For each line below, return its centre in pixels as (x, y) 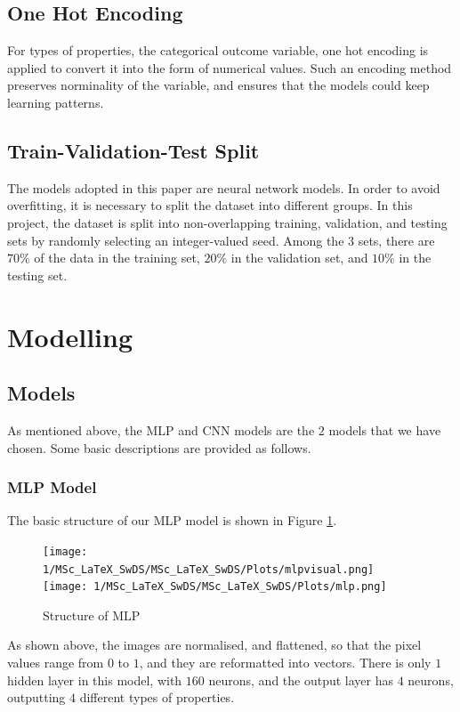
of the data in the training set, (117, 258)
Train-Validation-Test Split (133, 150)
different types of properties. (157, 697)
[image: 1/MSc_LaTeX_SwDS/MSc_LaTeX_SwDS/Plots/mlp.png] (215, 587)
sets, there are (396, 240)
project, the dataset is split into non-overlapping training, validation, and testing (227, 222)
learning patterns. (56, 102)
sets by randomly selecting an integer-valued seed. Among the (176, 240)
